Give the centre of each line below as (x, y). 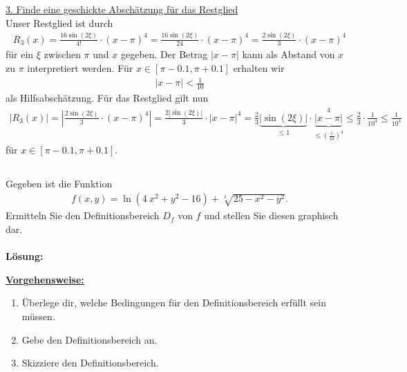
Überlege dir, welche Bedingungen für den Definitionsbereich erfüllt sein (174, 303)
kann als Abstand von (288, 54)
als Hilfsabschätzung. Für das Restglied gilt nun (107, 97)
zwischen (62, 54)
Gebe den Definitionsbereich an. (89, 339)
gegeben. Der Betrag (164, 54)
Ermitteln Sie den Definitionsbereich (83, 215)
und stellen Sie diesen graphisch (271, 215)
